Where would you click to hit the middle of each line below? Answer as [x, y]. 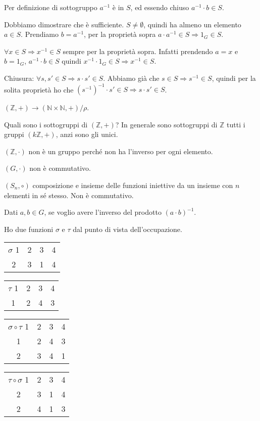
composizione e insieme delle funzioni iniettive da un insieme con [133, 185]
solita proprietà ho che [39, 89]
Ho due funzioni [29, 229]
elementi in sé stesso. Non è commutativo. [69, 195]
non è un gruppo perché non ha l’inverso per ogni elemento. [121, 151]
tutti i [236, 124]
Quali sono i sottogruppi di [46, 124]
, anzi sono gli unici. [87, 134]
